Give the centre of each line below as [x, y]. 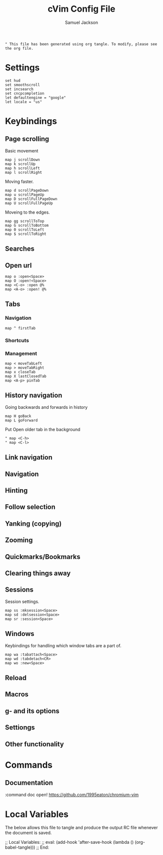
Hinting [16, 490]
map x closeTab [20, 372]
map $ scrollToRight [26, 234]
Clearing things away [38, 573]
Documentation [29, 783]
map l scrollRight [24, 172]
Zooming [19, 540]
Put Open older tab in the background [43, 429]
